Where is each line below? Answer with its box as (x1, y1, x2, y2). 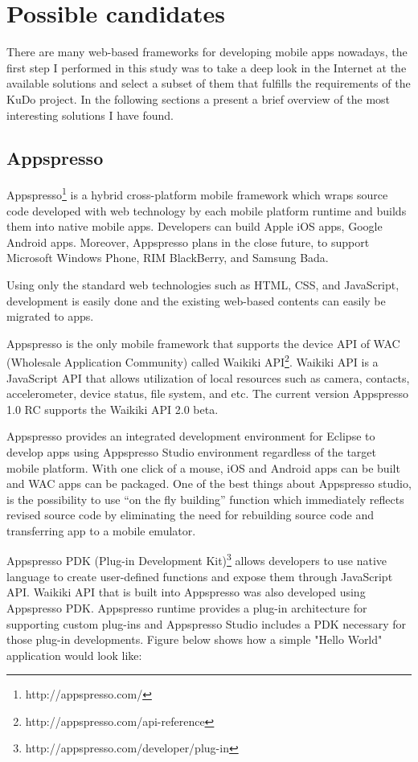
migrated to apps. (6, 308, 94, 325)
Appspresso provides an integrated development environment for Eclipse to (6, 428, 375, 444)
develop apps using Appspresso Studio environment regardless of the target (6, 443, 377, 460)
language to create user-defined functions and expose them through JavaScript (6, 567, 393, 584)
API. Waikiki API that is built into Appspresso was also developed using (6, 584, 366, 600)
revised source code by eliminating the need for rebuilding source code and (6, 506, 374, 523)
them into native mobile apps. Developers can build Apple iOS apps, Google (6, 218, 383, 235)
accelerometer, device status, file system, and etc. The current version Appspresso (6, 385, 409, 402)
